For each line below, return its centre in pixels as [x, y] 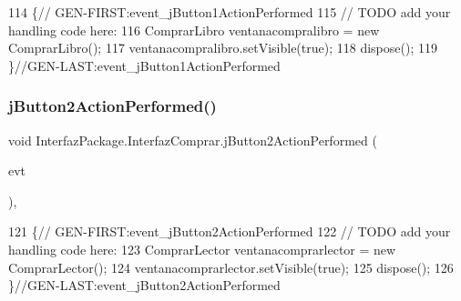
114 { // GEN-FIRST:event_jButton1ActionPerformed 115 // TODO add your [230, 12]
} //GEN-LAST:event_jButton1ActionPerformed [144, 65]
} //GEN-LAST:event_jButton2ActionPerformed [144, 285]
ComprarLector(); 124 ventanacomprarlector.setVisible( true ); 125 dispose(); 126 [231, 267]
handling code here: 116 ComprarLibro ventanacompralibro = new [194, 30]
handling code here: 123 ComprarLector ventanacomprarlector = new [202, 249]
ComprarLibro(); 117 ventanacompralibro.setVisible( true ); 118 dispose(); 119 [223, 48]
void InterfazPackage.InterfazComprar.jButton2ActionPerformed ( [193, 140]
